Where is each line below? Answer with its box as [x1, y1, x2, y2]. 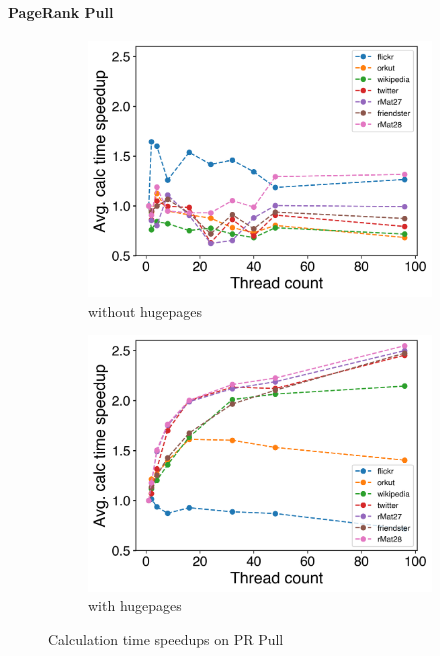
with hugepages [88, 595, 182, 616]
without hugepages [88, 300, 203, 321]
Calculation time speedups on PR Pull [48, 628, 284, 649]
